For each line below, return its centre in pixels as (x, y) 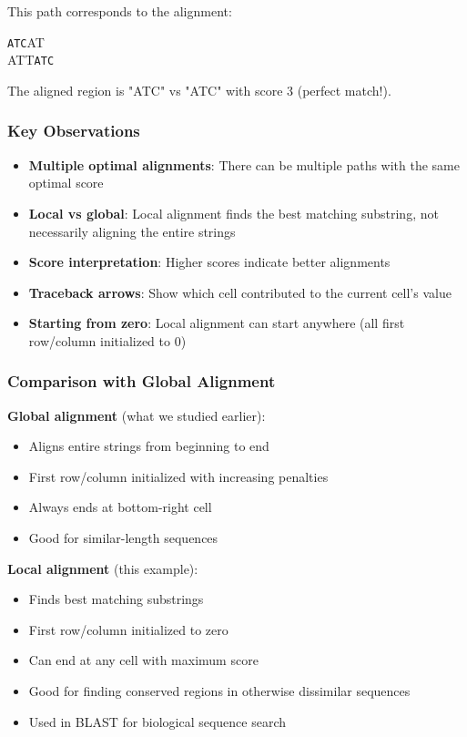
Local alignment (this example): (103, 568)
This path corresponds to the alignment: (120, 11)
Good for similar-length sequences (123, 538)
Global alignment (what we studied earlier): (137, 415)
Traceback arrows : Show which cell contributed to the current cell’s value (240, 292)
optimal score (66, 183)
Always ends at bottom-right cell (120, 507)
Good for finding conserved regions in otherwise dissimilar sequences (219, 691)
